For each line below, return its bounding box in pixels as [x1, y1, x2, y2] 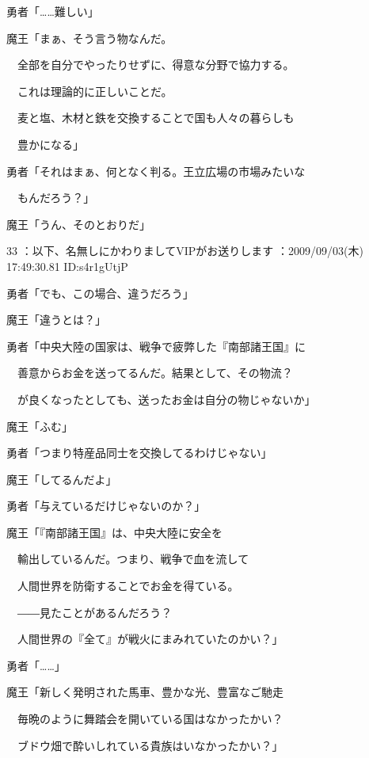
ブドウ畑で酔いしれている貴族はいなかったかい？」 [17, 737, 283, 753]
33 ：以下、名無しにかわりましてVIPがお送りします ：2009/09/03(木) [6, 242, 363, 259]
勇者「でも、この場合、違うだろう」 [6, 284, 194, 301]
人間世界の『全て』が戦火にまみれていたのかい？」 [17, 630, 283, 647]
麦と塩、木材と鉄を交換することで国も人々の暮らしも [17, 109, 295, 126]
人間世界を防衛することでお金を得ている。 [17, 577, 239, 594]
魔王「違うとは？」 [6, 311, 106, 328]
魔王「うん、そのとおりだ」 [6, 215, 150, 232]
